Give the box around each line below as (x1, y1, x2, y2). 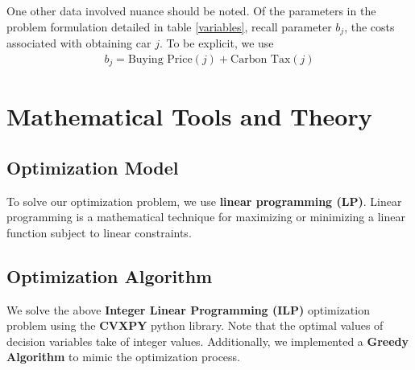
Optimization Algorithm (6, 263, 213, 288)
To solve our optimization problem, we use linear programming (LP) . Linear (6, 192, 402, 209)
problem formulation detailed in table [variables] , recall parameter (6, 18, 332, 35)
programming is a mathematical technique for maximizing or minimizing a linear (6, 208, 405, 225)
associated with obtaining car (6, 35, 151, 51)
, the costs (344, 18, 395, 35)
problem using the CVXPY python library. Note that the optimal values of (6, 317, 384, 334)
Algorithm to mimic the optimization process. (6, 348, 241, 365)
